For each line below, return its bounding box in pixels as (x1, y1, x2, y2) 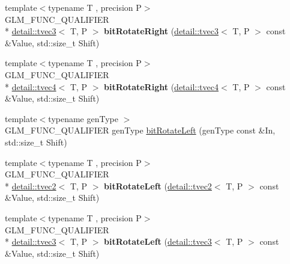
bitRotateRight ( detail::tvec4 (104, 80, 219, 93)
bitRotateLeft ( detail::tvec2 (104, 179, 212, 192)
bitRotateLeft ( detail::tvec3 (104, 235, 212, 248)
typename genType (48, 112, 118, 124)
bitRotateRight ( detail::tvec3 (104, 25, 219, 37)
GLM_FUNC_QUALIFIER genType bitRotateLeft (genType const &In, (5, 124, 276, 137)
